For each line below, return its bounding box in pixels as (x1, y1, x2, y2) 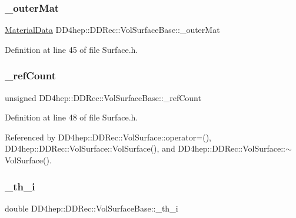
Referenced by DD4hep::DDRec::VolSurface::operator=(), (5, 130, 211, 143)
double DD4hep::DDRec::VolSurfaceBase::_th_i (5, 202, 178, 214)
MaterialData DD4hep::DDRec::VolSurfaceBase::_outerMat (5, 24, 220, 36)
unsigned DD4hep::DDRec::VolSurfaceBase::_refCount (5, 91, 201, 103)
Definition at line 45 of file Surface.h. (5, 43, 138, 55)
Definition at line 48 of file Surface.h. (5, 111, 138, 123)
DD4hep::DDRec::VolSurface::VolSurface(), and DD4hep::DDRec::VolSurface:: (5, 142, 285, 155)
